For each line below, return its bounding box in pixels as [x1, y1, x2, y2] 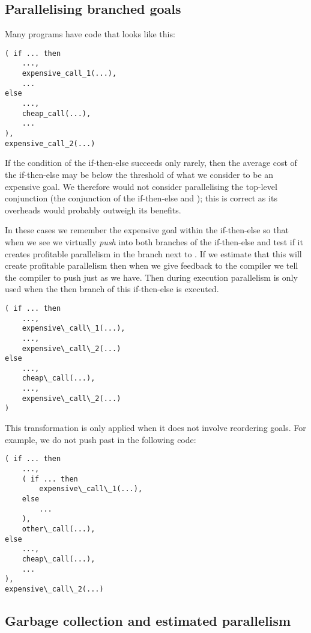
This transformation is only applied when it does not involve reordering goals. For [5, 421, 306, 434]
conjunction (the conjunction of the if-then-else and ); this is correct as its [5, 192, 277, 204]
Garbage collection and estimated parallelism [5, 611, 291, 629]
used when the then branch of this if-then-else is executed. [5, 283, 219, 295]
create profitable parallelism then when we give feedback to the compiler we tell [5, 259, 298, 272]
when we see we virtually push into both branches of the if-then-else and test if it [5, 235, 303, 248]
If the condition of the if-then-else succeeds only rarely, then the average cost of [5, 156, 297, 169]
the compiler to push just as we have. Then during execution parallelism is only [5, 271, 298, 283]
